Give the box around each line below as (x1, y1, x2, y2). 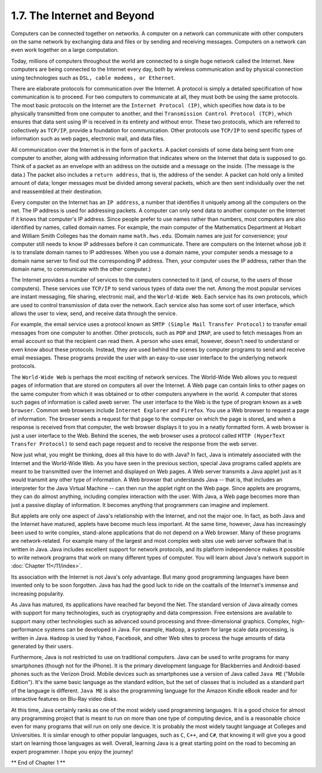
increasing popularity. (11, 590, 65, 597)
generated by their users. (11, 642, 73, 650)
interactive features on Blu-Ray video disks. (11, 695, 118, 703)
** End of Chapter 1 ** (11, 759, 66, 766)
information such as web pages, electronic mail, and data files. (11, 135, 165, 143)
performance (11, 626, 44, 633)
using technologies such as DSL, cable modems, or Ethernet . (11, 74, 176, 81)
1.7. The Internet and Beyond (11, 9, 154, 22)
